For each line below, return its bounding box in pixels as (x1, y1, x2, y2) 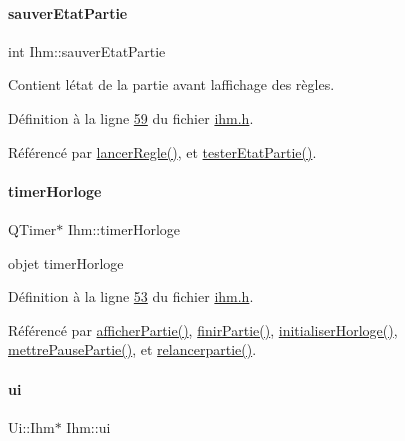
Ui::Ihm (8, 416, 55, 437)
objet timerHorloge (8, 252, 124, 273)
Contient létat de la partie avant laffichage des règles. (8, 74, 335, 95)
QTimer (8, 218, 57, 239)
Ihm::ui (66, 416, 111, 437)
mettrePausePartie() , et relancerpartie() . (8, 339, 257, 360)
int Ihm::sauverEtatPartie (8, 40, 166, 61)
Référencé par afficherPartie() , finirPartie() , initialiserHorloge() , (8, 319, 398, 340)
